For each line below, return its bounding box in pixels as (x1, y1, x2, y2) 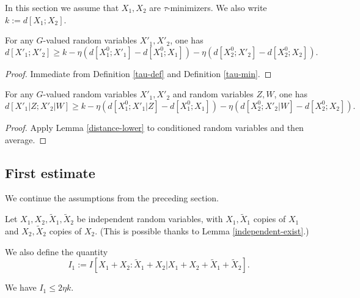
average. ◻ (5, 133, 47, 146)
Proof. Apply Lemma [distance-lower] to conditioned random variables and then (5, 121, 304, 133)
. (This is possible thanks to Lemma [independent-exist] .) (95, 224, 309, 237)
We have (5, 281, 37, 294)
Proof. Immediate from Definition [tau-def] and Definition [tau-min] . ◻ (5, 67, 272, 80)
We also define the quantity (5, 245, 108, 258)
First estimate (5, 163, 95, 182)
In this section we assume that (5, 1, 119, 13)
